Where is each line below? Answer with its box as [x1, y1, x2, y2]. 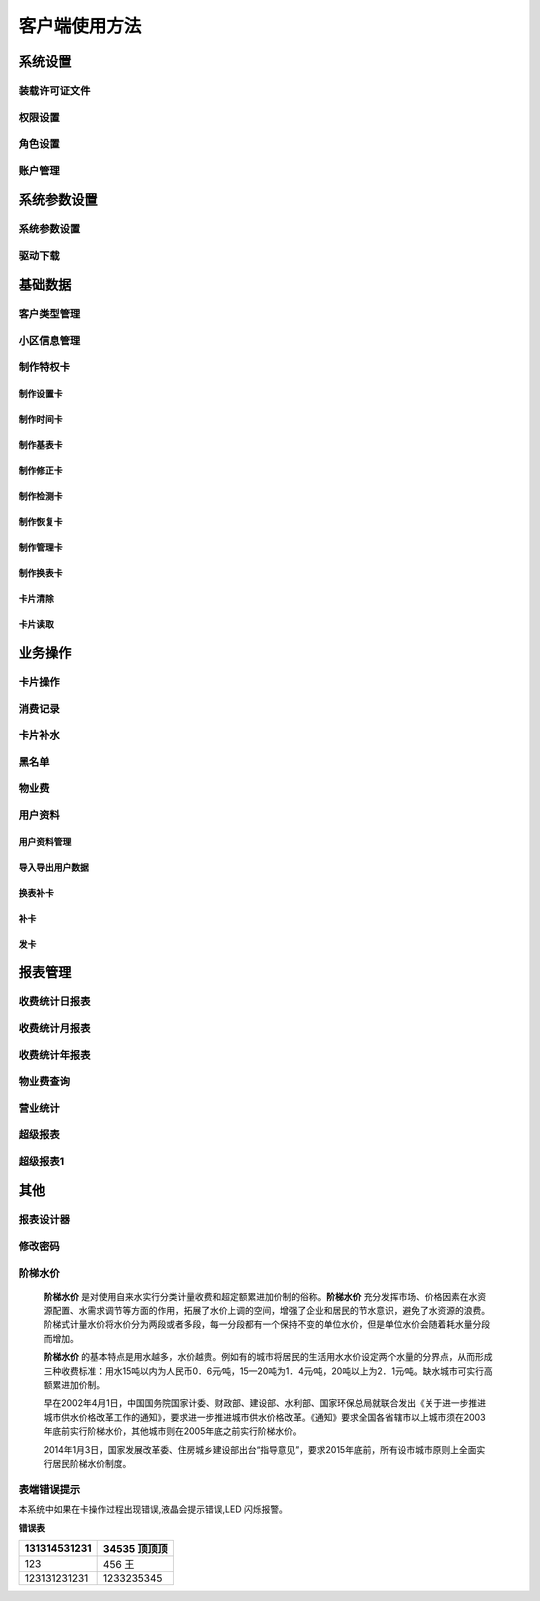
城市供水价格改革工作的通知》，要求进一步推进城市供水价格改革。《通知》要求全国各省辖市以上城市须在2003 [43, 1411, 486, 1423]
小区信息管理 [18, 333, 81, 347]
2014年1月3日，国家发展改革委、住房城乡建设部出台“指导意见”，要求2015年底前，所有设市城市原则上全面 [43, 1443, 477, 1455]
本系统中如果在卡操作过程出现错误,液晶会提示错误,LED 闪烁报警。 [18, 1503, 289, 1515]
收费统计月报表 [18, 1021, 91, 1035]
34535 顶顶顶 [102, 1541, 169, 1555]
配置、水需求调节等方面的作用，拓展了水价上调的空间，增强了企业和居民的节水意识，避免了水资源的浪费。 [51, 1305, 490, 1317]
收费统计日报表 [18, 995, 91, 1009]
